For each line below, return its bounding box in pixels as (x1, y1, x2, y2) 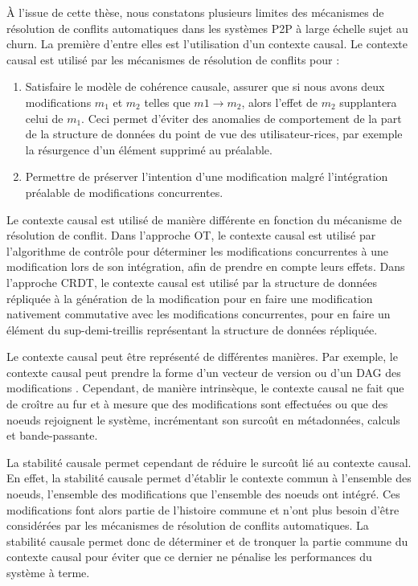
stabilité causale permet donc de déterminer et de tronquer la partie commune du (6, 532, 408, 549)
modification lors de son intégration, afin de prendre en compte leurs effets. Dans (6, 258, 405, 275)
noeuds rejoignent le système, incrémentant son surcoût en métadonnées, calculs (6, 411, 400, 428)
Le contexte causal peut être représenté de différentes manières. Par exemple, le (6, 348, 398, 365)
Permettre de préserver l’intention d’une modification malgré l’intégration (25, 168, 388, 185)
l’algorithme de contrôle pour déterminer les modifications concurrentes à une (6, 242, 388, 259)
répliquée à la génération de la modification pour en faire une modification (6, 289, 373, 306)
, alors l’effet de (241, 93, 318, 110)
